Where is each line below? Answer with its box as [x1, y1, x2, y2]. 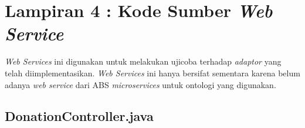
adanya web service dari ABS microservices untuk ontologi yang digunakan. [5, 78, 276, 90]
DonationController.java [5, 107, 154, 125]
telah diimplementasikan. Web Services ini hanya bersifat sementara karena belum [5, 66, 300, 79]
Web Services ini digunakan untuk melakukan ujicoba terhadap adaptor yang [5, 55, 282, 68]
